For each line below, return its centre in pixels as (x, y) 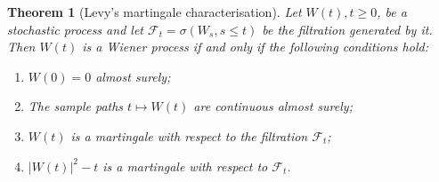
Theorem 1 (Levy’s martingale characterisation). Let (154, 12)
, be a (392, 12)
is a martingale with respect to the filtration (189, 135)
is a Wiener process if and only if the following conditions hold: (255, 47)
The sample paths (76, 106)
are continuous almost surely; (273, 106)
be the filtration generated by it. (347, 29)
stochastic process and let (75, 29)
